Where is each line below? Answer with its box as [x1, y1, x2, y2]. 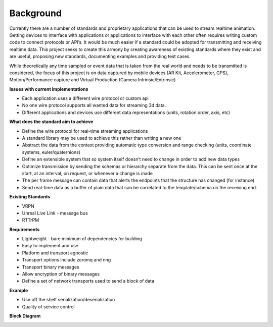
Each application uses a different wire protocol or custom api [22, 95, 149, 101]
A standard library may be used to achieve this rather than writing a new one [22, 135, 181, 141]
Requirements [9, 226, 40, 232]
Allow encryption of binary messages [22, 271, 100, 277]
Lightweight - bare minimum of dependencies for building [22, 236, 143, 242]
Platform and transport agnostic [22, 250, 88, 256]
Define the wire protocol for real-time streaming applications [22, 128, 148, 134]
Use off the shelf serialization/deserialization [22, 297, 115, 303]
